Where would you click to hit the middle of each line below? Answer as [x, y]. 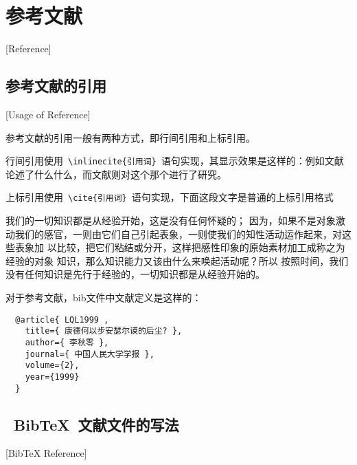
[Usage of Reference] [48, 114]
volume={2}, [52, 366]
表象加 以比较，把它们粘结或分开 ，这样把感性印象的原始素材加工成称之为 [180, 247]
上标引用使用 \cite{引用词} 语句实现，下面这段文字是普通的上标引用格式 [170, 197]
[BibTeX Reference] [46, 453]
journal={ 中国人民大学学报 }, [90, 354]
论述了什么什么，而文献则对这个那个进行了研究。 [116, 174]
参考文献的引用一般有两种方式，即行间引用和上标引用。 [130, 137]
